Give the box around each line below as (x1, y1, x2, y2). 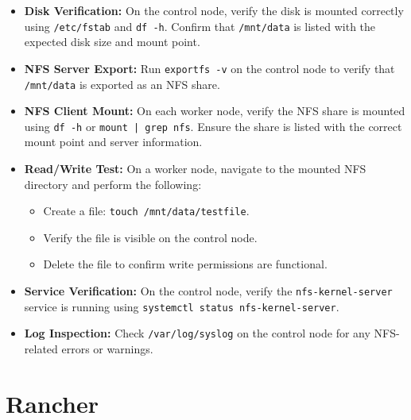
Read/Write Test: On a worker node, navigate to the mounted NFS (24, 160, 366, 176)
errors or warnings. (61, 341, 153, 356)
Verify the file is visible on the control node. (43, 229, 258, 245)
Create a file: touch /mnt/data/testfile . (43, 202, 250, 219)
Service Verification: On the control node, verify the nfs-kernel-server (24, 283, 393, 299)
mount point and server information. (24, 133, 203, 150)
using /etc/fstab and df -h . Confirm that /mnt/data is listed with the (24, 17, 376, 34)
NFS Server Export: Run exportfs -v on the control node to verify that (24, 60, 395, 76)
